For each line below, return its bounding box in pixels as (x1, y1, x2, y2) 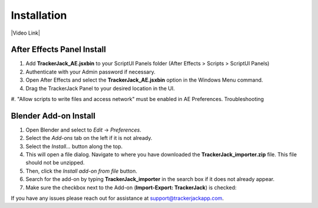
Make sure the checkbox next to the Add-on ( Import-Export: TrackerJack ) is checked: (25, 184, 237, 191)
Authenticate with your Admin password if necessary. (25, 68, 155, 75)
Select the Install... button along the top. (25, 143, 123, 150)
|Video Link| (11, 29, 41, 36)
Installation (11, 9, 67, 22)
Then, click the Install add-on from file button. (25, 167, 138, 175)
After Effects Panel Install (11, 45, 106, 55)
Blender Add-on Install (11, 110, 95, 120)
